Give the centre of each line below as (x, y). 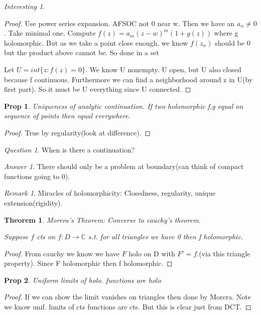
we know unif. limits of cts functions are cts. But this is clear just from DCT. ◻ (128, 307)
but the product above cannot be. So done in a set (82, 52)
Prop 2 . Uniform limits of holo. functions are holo (83, 280)
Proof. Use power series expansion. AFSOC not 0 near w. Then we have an (119, 23)
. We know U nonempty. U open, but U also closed (163, 69)
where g (226, 33)
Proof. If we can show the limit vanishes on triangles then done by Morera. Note (127, 297)
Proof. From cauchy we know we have (62, 253)
